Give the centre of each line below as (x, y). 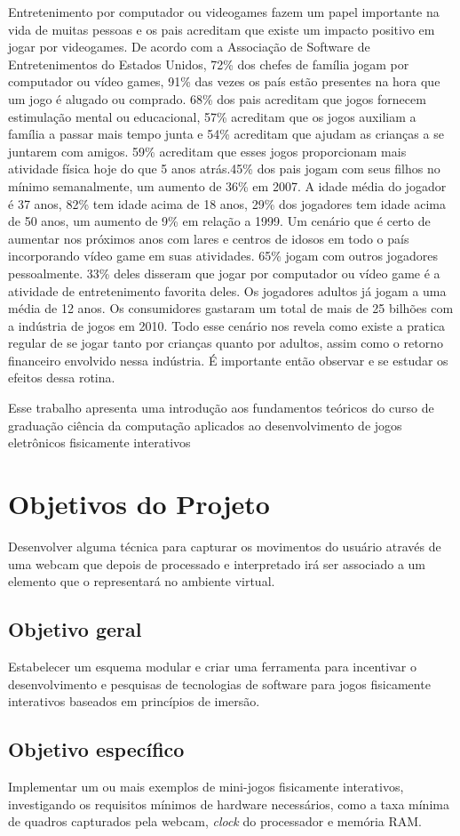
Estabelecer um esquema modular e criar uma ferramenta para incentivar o (212, 666)
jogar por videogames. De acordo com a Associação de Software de (189, 47)
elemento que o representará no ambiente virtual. (142, 581)
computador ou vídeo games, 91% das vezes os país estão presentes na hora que (224, 81)
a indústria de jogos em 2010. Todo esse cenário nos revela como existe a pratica (227, 325)
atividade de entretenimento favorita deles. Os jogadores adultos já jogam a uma (227, 290)
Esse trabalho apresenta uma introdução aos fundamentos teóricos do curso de (221, 408)
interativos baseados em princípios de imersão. (134, 701)
